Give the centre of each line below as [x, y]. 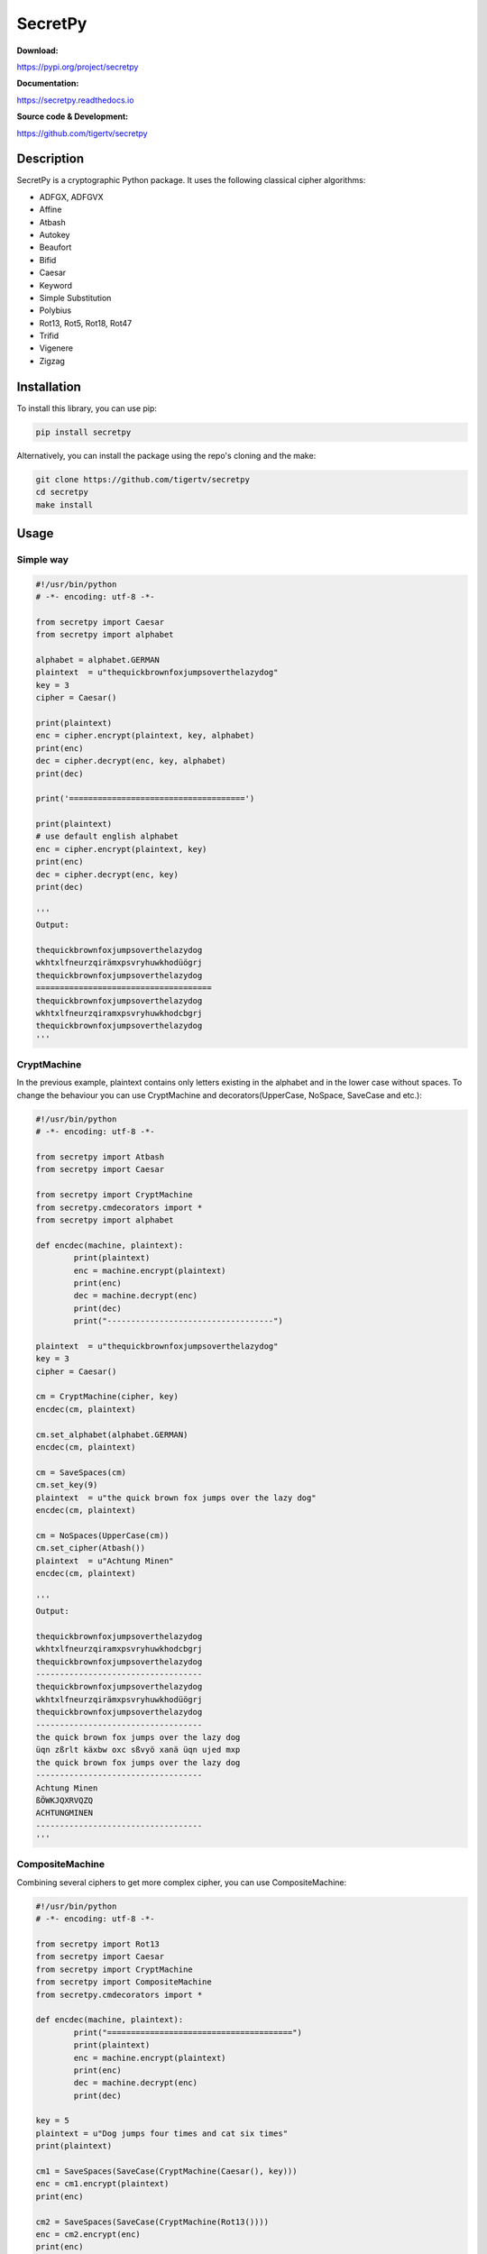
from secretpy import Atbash [100, 1157]
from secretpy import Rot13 [97, 1944]
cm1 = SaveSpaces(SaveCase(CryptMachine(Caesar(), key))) [166, 2172]
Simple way [43, 559]
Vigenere [56, 348]
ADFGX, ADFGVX [71, 197]
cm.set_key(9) [67, 1485]
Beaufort [55, 247]
